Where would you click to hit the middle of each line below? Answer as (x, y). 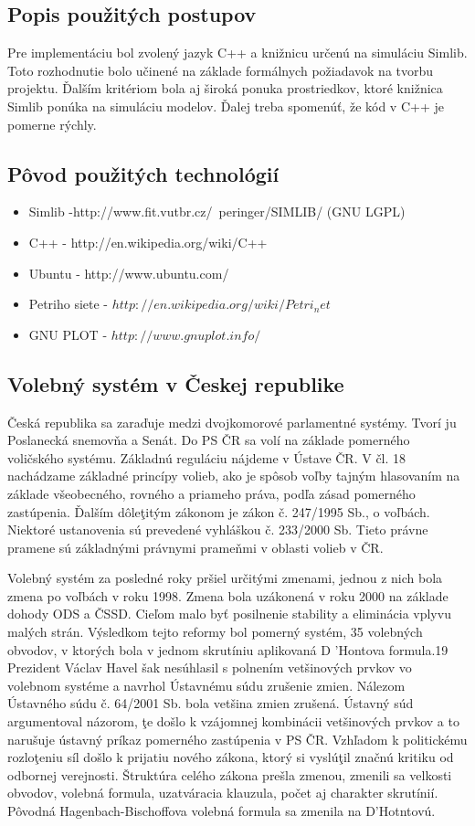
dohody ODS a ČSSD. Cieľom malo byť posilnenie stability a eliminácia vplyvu (229, 614)
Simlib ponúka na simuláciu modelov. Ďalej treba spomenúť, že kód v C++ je (226, 106)
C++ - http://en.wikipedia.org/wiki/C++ (148, 242)
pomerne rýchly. (52, 124)
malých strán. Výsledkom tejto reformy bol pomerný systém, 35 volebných (215, 632)
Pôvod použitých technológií (143, 173)
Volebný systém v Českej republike (176, 383)
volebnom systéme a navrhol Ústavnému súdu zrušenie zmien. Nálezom (206, 685)
